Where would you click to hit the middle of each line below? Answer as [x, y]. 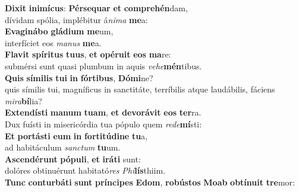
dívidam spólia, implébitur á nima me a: [76, 19]
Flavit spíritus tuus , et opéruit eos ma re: [88, 54]
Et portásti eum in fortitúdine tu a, [76, 135]
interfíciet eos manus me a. [53, 42]
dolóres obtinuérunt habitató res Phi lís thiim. [85, 170]
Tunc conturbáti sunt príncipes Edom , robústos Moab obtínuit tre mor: [150, 182]
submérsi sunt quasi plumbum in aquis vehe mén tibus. [103, 65]
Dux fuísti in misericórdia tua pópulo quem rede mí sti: [103, 124]
